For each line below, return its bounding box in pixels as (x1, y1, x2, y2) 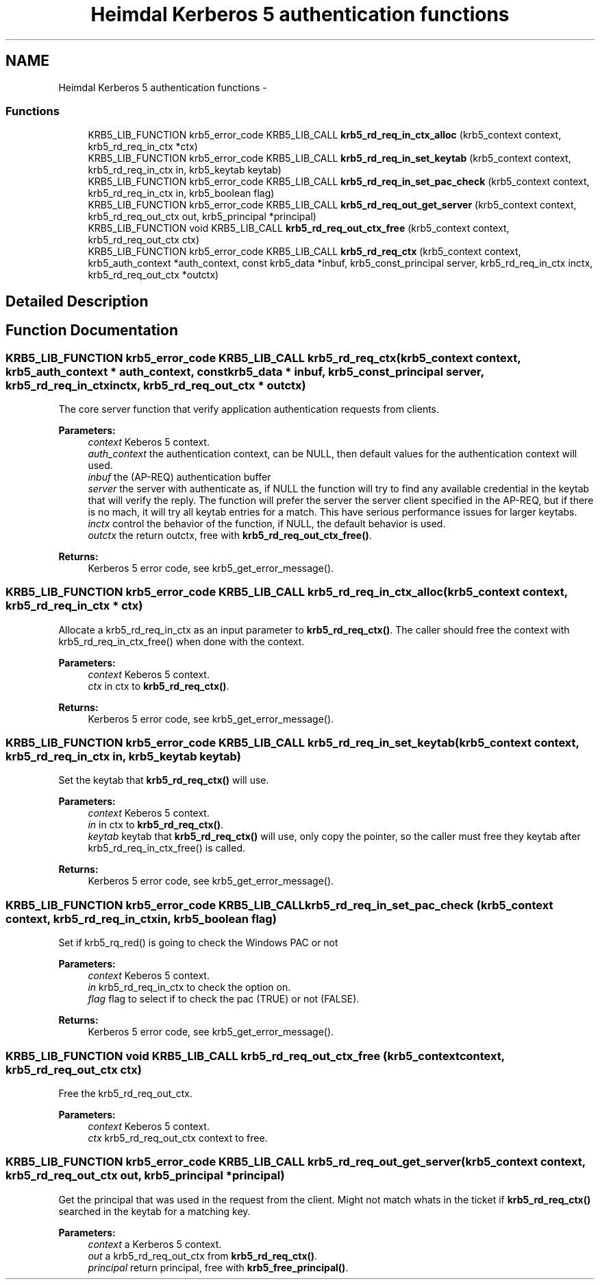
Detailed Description (5, 292, 149, 310)
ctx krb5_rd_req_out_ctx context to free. (88, 1131, 268, 1144)
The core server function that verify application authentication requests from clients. (58, 403, 440, 415)
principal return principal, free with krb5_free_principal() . (88, 1261, 349, 1273)
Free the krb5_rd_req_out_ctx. (58, 1087, 192, 1099)
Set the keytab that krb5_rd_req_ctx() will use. (58, 774, 269, 786)
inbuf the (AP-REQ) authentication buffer (88, 470, 271, 483)
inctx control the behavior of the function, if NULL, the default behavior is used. (88, 517, 446, 529)
